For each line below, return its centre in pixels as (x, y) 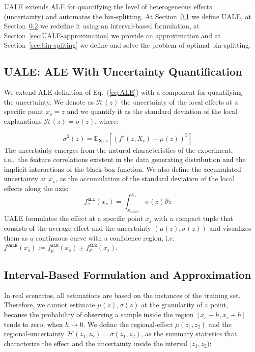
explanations (23, 121)
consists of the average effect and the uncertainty (78, 228)
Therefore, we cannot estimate (50, 305)
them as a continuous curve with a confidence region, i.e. (89, 237)
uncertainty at (25, 178)
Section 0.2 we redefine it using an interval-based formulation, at (102, 26)
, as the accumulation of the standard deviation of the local (145, 178)
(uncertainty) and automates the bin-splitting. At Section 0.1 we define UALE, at (128, 16)
